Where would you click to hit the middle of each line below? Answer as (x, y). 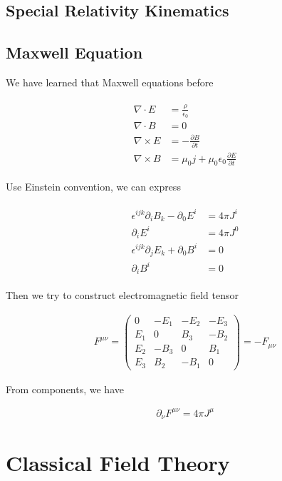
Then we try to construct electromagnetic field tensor (122, 294)
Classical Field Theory (118, 463)
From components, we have (65, 389)
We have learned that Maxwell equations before (110, 82)
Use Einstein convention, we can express (93, 187)
